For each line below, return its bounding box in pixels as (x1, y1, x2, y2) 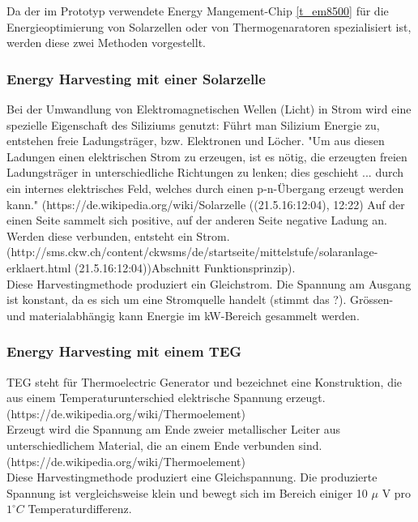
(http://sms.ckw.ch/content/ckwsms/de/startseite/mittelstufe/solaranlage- (6, 243, 378, 260)
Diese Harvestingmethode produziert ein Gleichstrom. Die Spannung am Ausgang (6, 275, 412, 292)
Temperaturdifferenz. (28, 500, 132, 517)
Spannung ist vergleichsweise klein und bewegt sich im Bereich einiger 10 (6, 484, 368, 501)
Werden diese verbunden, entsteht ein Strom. (6, 227, 230, 244)
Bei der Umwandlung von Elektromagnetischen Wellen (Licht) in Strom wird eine (6, 101, 412, 117)
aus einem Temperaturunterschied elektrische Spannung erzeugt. (6, 389, 326, 406)
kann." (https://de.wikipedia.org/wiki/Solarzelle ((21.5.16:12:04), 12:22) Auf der (6, 195, 405, 212)
